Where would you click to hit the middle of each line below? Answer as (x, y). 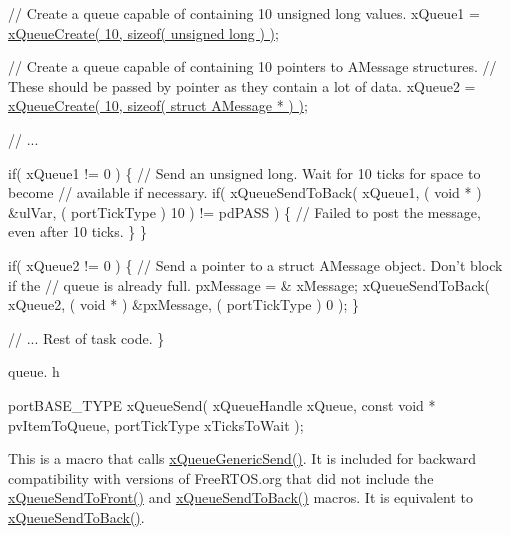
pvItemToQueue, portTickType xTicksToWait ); (156, 424)
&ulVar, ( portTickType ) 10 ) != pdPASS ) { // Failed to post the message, (244, 211)
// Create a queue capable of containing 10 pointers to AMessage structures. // (252, 66)
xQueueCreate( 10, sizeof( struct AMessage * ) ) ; (158, 105)
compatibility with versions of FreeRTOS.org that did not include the (221, 477)
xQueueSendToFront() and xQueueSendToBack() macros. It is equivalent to (241, 497)
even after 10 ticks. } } (77, 231)
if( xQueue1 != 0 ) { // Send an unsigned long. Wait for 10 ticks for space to (244, 172)
